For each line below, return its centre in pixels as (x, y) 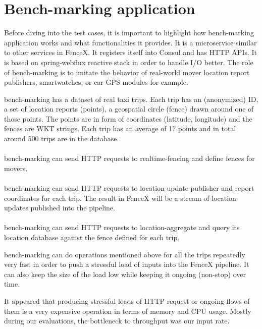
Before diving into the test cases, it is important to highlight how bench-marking (129, 33)
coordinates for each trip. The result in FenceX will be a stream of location (120, 198)
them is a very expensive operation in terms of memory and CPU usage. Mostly (128, 311)
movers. (16, 168)
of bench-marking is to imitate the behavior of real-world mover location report (127, 72)
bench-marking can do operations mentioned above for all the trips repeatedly (125, 254)
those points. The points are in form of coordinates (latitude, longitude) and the (128, 118)
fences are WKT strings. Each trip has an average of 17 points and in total (120, 128)
